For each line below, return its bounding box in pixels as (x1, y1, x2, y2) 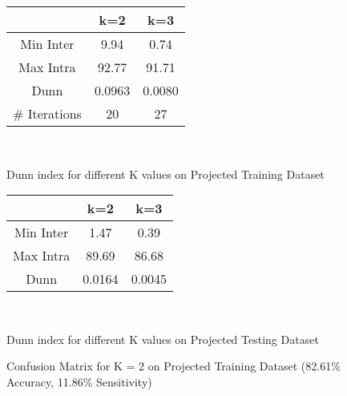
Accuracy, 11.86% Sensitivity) (6, 373, 152, 390)
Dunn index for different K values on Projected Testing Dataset (6, 330, 319, 347)
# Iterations (13, 104, 82, 123)
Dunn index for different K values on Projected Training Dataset (6, 165, 325, 182)
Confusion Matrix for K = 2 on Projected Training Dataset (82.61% (6, 358, 341, 374)
